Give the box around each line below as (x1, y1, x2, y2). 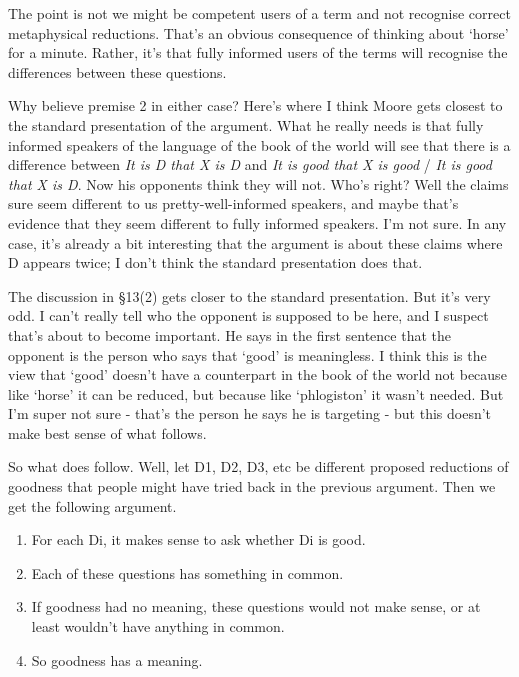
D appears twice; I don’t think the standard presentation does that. (8, 252, 423, 273)
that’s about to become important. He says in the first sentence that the (8, 324, 451, 345)
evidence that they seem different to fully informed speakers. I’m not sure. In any (8, 212, 507, 233)
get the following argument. (8, 495, 177, 516)
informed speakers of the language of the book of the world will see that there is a (8, 134, 511, 155)
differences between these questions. (8, 61, 227, 82)
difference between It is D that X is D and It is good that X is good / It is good (8, 154, 492, 175)
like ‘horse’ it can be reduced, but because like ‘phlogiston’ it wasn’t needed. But (8, 383, 504, 404)
